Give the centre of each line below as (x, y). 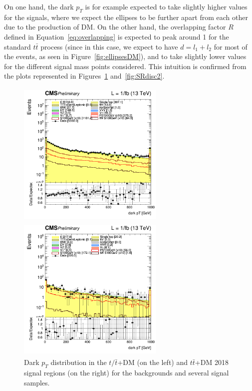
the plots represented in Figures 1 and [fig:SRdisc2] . (84, 76)
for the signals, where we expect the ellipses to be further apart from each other (126, 17)
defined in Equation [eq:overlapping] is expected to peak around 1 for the (117, 36)
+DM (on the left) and (153, 362)
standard (17, 46)
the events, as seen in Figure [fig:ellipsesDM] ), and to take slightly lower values (125, 56)
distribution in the (79, 362)
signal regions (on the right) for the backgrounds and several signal (126, 373)
